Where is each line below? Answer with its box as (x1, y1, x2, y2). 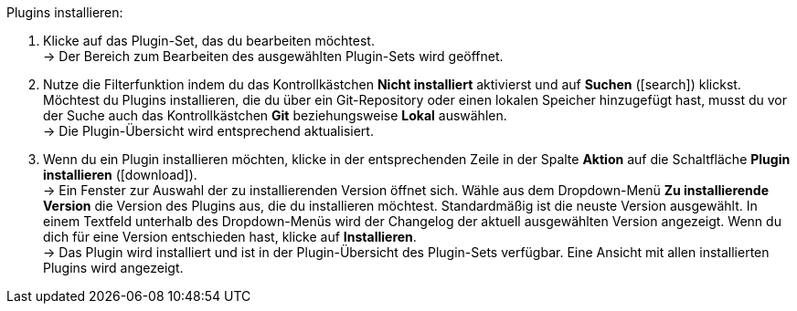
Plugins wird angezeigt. (43, 260, 184, 275)
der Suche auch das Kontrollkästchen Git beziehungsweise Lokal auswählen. (43, 108, 507, 123)
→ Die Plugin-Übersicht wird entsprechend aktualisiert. (43, 123, 374, 139)
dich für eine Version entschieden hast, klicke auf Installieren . (43, 229, 417, 244)
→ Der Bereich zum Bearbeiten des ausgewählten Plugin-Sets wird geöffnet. (43, 48, 504, 64)
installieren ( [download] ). (43, 167, 197, 182)
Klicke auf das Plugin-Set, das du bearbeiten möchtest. (43, 33, 375, 48)
